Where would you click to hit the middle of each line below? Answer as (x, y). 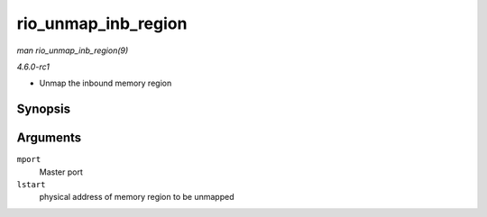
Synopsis (44, 109)
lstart (31, 185)
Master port (61, 172)
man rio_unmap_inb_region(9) (73, 50)
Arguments (49, 138)
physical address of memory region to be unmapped (137, 197)
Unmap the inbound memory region (106, 83)
